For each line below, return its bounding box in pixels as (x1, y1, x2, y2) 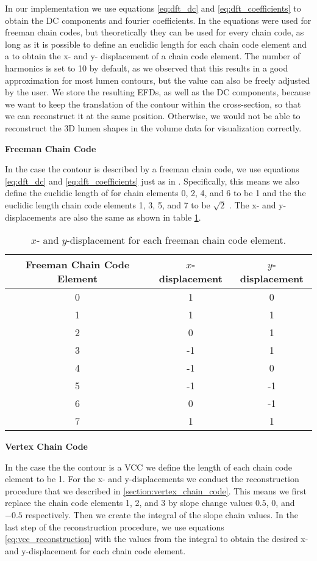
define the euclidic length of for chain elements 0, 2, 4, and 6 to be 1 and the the (5, 186, 306, 199)
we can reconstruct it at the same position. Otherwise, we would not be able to (5, 109, 301, 122)
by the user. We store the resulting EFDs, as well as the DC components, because (5, 86, 311, 98)
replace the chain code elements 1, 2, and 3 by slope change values (5, 496, 253, 509)
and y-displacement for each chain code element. (5, 544, 186, 557)
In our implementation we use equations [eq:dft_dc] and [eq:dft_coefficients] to (5, 2, 301, 14)
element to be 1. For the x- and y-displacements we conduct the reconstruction (5, 472, 299, 485)
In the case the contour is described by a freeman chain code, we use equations (5, 163, 299, 175)
